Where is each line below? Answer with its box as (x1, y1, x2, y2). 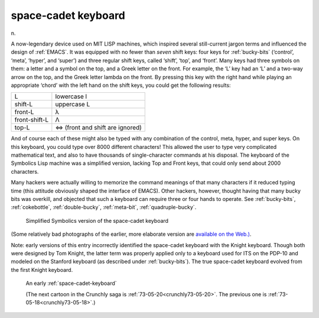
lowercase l (55, 92, 87, 100)
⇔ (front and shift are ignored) (55, 124, 142, 132)
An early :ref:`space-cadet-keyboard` (25, 280, 118, 287)
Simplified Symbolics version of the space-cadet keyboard (25, 217, 168, 224)
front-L (14, 108, 34, 116)
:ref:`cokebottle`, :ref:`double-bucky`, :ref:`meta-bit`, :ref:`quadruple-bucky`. (11, 204, 197, 211)
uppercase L (55, 100, 90, 109)
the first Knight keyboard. (11, 266, 73, 273)
